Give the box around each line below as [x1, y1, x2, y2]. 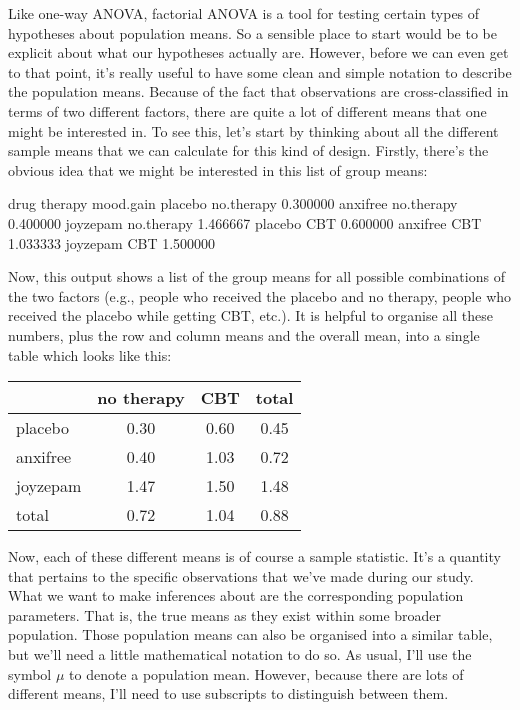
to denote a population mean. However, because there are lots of [69, 663, 464, 684]
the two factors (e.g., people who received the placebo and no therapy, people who [8, 285, 512, 306]
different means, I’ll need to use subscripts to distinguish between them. [8, 683, 449, 704]
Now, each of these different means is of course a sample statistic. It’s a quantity [8, 546, 501, 567]
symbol [8, 663, 52, 684]
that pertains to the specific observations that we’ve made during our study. [8, 565, 474, 586]
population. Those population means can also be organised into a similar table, [8, 624, 493, 645]
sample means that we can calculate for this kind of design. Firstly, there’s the [8, 140, 489, 161]
